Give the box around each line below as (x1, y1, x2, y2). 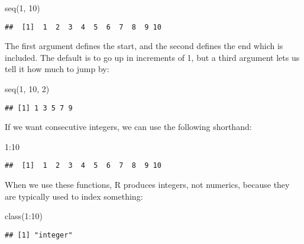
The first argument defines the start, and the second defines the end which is (5, 40, 283, 52)
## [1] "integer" (5, 230, 73, 239)
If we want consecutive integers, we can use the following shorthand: (5, 121, 252, 133)
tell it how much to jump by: (5, 63, 109, 75)
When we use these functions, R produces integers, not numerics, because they (5, 178, 290, 191)
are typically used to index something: (5, 190, 143, 202)
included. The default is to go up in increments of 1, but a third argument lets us (5, 51, 300, 63)
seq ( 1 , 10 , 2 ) (5, 83, 50, 95)
